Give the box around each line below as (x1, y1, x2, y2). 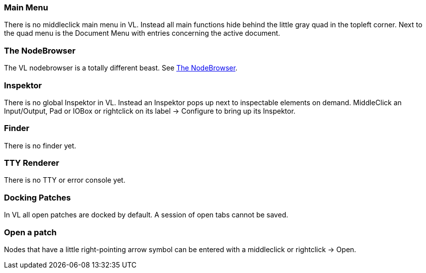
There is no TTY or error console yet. (4, 176, 125, 185)
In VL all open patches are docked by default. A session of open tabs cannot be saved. (4, 210, 288, 219)
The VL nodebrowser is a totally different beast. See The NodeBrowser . (4, 64, 238, 72)
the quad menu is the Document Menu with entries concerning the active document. (4, 29, 280, 38)
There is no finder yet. (4, 141, 77, 150)
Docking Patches (4, 192, 71, 203)
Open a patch (4, 227, 57, 237)
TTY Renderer (4, 158, 60, 168)
